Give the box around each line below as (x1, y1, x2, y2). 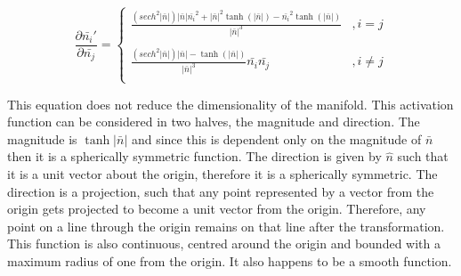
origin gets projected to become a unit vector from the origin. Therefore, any (7, 199, 426, 218)
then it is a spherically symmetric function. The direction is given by (7, 147, 382, 166)
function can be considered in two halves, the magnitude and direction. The (7, 112, 420, 131)
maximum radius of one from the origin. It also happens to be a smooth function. (7, 251, 452, 270)
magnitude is (7, 129, 77, 148)
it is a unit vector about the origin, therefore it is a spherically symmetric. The (7, 164, 438, 183)
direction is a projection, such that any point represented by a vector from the (7, 182, 434, 200)
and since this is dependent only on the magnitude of (131, 129, 422, 148)
